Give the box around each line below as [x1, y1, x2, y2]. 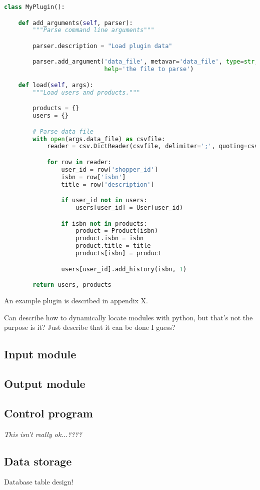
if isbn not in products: [61, 220, 147, 227]
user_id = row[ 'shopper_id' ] [61, 166, 158, 173]
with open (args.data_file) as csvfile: [32, 135, 165, 143]
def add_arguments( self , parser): [18, 19, 133, 27]
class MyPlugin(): [4, 4, 65, 11]
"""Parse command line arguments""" [32, 27, 154, 34]
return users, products [32, 281, 111, 289]
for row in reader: [46, 158, 111, 166]
